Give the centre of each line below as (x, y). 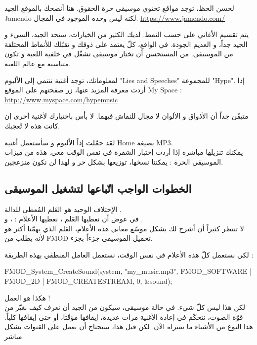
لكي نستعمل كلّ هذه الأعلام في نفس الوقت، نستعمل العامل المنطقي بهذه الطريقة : (129, 254)
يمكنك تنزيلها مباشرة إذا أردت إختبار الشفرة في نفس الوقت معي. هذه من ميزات (124, 152)
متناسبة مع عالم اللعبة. (38, 63)
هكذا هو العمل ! (27, 297)
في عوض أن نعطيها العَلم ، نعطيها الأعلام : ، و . (74, 219)
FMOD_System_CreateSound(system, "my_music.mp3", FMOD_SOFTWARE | (128, 271)
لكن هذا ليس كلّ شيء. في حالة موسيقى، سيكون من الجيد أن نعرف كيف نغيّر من (125, 307)
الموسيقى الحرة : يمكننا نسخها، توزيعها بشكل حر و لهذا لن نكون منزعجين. (114, 161)
